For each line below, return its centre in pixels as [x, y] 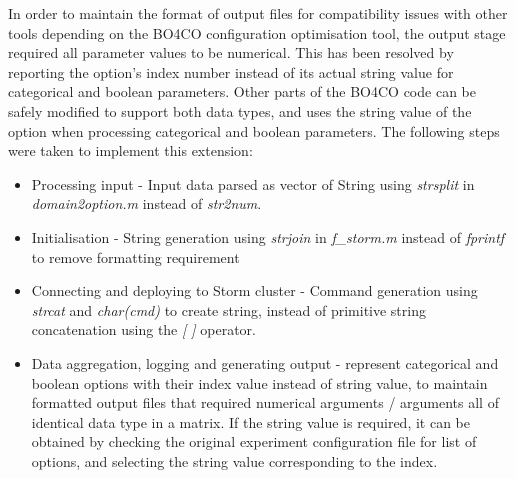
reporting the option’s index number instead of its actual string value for [231, 71]
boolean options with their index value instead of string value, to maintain [259, 382]
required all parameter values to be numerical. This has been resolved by [231, 52]
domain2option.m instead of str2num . [146, 203]
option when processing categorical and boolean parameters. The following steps [254, 130]
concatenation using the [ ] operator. [143, 329]
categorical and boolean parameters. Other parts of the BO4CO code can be [242, 91]
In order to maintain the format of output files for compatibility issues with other [258, 13]
